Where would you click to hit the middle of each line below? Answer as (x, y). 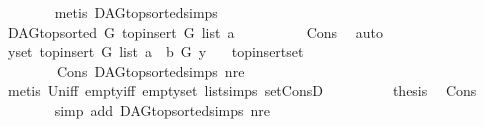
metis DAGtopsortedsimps (136, 12)
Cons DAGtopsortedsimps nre (150, 70)
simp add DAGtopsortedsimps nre (162, 109)
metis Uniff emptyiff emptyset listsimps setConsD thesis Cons (242, 90)
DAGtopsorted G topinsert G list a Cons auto (195, 31)
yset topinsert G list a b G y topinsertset (155, 51)
